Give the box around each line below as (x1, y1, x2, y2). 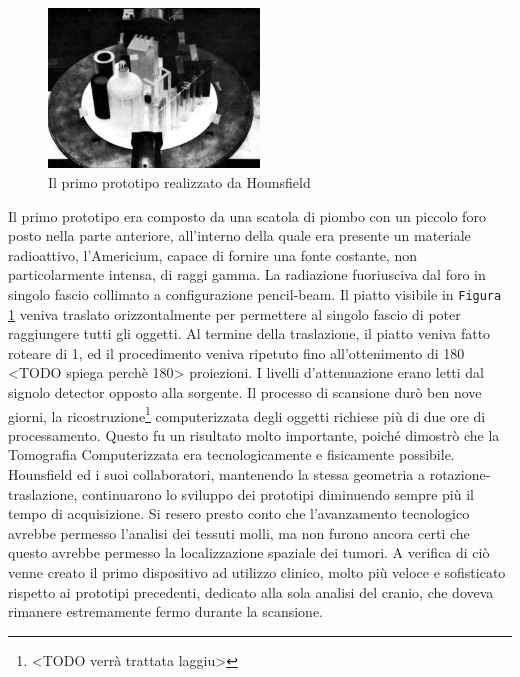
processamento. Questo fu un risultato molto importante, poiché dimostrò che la (8, 424, 500, 445)
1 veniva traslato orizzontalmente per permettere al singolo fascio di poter (8, 303, 461, 324)
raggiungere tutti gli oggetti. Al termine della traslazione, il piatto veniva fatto (8, 323, 491, 344)
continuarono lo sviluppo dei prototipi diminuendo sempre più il (82, 483, 474, 504)
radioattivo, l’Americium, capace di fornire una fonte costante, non (8, 244, 417, 265)
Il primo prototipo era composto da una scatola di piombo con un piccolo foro (8, 205, 486, 226)
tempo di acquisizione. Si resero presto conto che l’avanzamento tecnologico (8, 503, 470, 524)
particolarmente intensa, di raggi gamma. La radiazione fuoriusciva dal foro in (8, 264, 486, 285)
